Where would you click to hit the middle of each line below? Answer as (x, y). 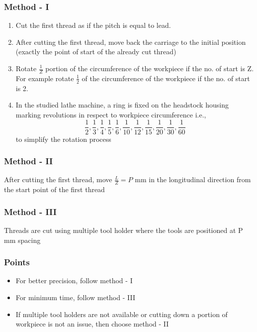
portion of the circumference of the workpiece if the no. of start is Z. (150, 68)
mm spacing (22, 240)
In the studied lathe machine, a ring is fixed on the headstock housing (122, 105)
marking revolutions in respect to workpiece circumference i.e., (111, 114)
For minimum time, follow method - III (75, 297)
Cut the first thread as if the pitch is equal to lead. (93, 25)
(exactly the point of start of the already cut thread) (96, 52)
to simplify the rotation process (63, 139)
